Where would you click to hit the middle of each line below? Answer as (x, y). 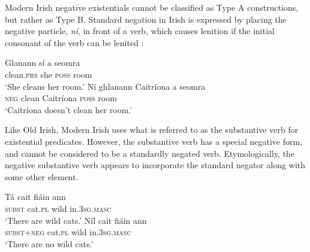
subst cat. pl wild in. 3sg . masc (58, 208)
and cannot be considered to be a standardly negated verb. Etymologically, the (150, 153)
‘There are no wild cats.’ (49, 243)
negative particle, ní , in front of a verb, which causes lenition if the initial (140, 31)
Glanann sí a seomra (43, 63)
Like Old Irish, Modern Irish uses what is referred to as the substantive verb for (152, 130)
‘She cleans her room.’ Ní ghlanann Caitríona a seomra (105, 86)
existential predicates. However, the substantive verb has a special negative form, (154, 141)
